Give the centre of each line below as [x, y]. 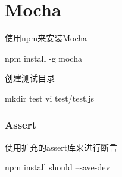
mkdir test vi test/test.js [50, 98]
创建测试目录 [30, 78]
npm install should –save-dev [57, 167]
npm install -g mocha [43, 58]
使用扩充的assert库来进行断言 [61, 147]
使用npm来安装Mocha [46, 38]
